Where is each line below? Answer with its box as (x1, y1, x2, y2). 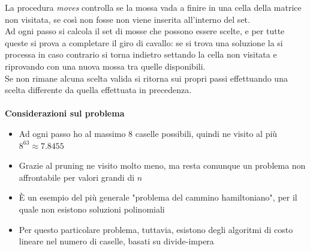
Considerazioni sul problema (5, 107, 125, 119)
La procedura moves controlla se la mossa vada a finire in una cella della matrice (5, 1, 302, 13)
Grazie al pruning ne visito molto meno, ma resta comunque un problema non (19, 159, 306, 172)
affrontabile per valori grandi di (19, 171, 135, 183)
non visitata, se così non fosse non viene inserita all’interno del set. (5, 13, 250, 25)
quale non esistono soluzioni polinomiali (19, 202, 165, 215)
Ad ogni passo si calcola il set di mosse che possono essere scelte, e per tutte (5, 25, 285, 37)
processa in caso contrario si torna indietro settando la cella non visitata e (5, 48, 277, 61)
